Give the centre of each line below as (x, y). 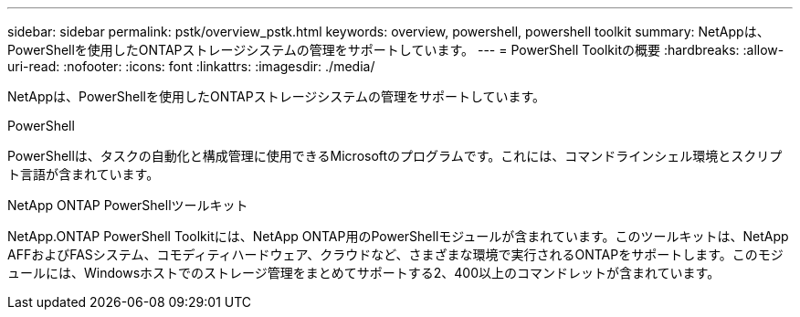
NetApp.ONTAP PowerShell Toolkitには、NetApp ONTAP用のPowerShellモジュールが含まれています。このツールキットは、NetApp (398, 236)
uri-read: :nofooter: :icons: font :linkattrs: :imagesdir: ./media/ (191, 66)
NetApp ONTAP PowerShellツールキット (128, 205)
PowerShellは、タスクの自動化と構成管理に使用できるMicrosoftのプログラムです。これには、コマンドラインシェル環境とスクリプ (395, 156)
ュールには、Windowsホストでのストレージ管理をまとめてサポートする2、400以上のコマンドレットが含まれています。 (364, 273)
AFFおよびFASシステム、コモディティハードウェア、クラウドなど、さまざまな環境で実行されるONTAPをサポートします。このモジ (395, 254)
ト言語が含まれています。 (84, 174)
